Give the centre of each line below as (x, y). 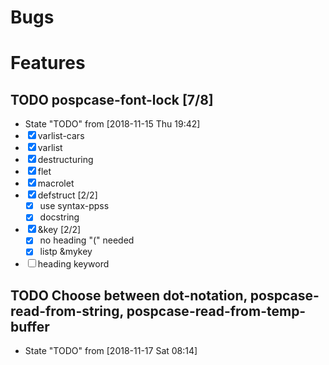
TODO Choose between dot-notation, (129, 295)
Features (48, 63)
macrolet (56, 183)
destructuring (65, 160)
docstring (59, 217)
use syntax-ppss (74, 206)
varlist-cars (61, 136)
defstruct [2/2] (67, 195)
